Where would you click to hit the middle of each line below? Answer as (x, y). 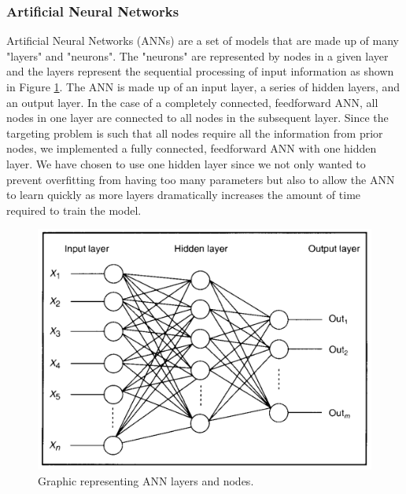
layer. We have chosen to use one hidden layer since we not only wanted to (186, 163)
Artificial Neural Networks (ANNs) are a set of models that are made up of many (203, 41)
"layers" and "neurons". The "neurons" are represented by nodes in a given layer (197, 55)
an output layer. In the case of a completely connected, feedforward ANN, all (192, 102)
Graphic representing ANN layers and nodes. (146, 480)
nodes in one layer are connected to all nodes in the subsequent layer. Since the (197, 118)
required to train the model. (74, 210)
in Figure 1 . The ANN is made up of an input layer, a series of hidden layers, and (203, 87)
